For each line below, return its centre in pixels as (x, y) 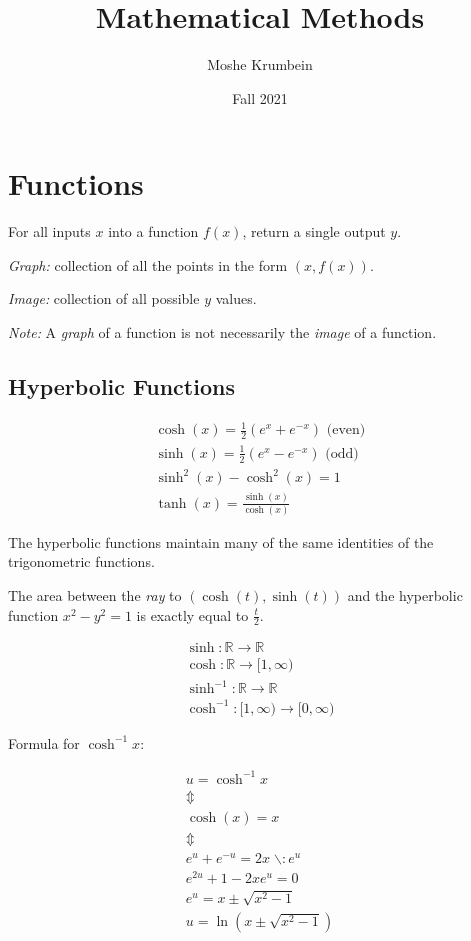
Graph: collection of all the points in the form (148, 264)
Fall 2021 (260, 97)
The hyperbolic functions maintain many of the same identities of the (221, 541)
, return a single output (314, 231)
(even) (346, 430)
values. (236, 298)
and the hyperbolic (405, 595)
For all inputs (49, 231)
